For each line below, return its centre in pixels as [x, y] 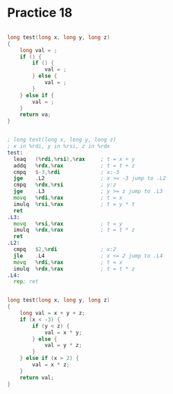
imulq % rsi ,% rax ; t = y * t [74, 204]
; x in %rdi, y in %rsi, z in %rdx [59, 146]
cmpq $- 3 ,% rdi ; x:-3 [66, 172]
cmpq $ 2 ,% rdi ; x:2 [65, 250]
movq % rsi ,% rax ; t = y [68, 223]
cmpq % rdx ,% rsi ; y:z [65, 185]
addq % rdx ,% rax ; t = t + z [74, 165]
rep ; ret [26, 282]
